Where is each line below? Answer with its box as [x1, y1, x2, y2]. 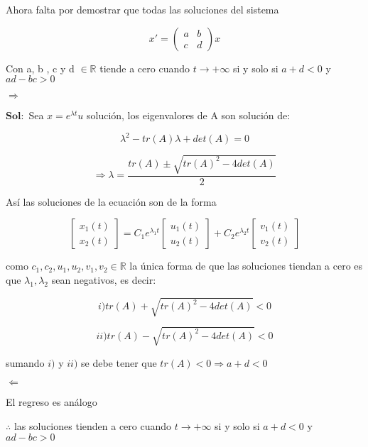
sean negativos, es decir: [51, 272, 156, 287]
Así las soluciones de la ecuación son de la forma [6, 194, 217, 209]
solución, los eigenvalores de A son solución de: [86, 108, 291, 123]
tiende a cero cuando [99, 60, 190, 75]
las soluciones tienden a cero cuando [13, 418, 172, 433]
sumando [6, 355, 45, 370]
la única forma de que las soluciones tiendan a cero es [129, 258, 363, 273]
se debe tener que [81, 355, 157, 370]
